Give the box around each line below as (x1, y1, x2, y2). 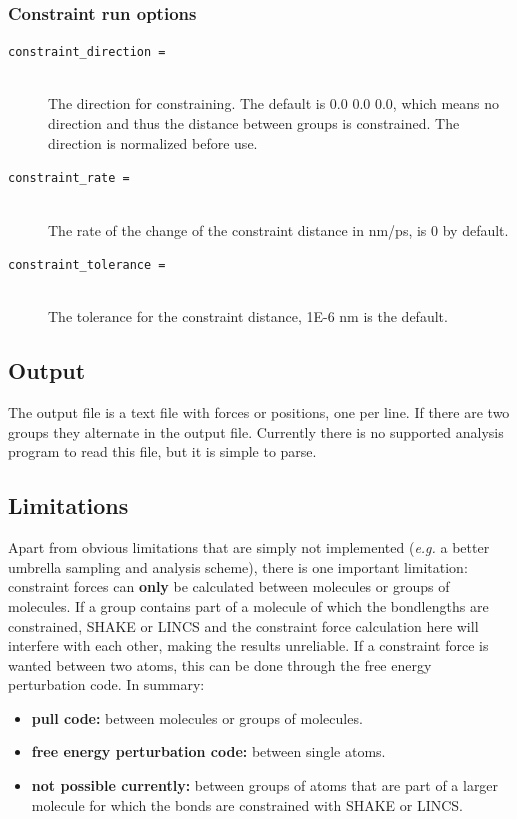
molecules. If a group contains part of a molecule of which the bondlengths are (8, 595, 489, 616)
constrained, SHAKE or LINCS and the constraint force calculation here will (8, 615, 479, 636)
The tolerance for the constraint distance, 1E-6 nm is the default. (48, 306, 448, 327)
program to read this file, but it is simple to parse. (8, 441, 317, 462)
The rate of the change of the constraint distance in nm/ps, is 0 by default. (48, 219, 509, 240)
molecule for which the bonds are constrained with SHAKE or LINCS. (31, 794, 464, 815)
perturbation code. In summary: (8, 674, 205, 695)
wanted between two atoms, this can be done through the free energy (8, 654, 432, 675)
